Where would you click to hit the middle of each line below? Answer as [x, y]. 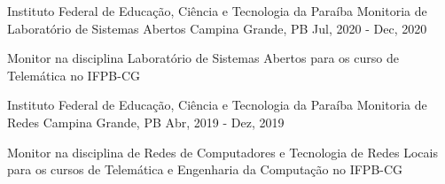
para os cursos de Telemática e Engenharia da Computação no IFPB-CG [205, 169]
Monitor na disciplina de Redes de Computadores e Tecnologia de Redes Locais [222, 152]
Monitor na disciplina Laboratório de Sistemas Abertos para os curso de [203, 58]
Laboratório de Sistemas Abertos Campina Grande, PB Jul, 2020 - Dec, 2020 [217, 28]
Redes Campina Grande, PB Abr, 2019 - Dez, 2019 [146, 122]
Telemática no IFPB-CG [74, 75]
